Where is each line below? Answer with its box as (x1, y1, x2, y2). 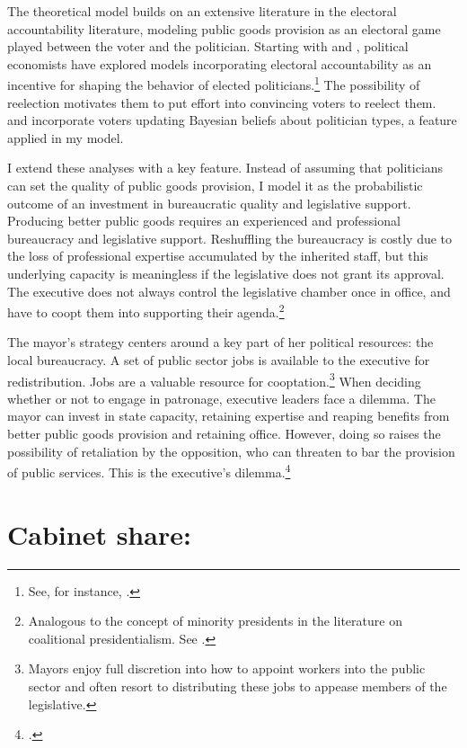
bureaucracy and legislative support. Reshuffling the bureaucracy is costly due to (7, 228, 453, 247)
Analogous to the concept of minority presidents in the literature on (28, 611, 402, 630)
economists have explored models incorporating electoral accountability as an (7, 54, 432, 73)
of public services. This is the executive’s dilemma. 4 (7, 460, 291, 481)
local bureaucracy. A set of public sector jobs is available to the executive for (7, 351, 430, 369)
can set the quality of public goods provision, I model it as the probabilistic (7, 176, 423, 194)
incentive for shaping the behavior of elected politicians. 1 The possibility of (7, 73, 420, 94)
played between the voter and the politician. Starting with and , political (7, 37, 409, 56)
